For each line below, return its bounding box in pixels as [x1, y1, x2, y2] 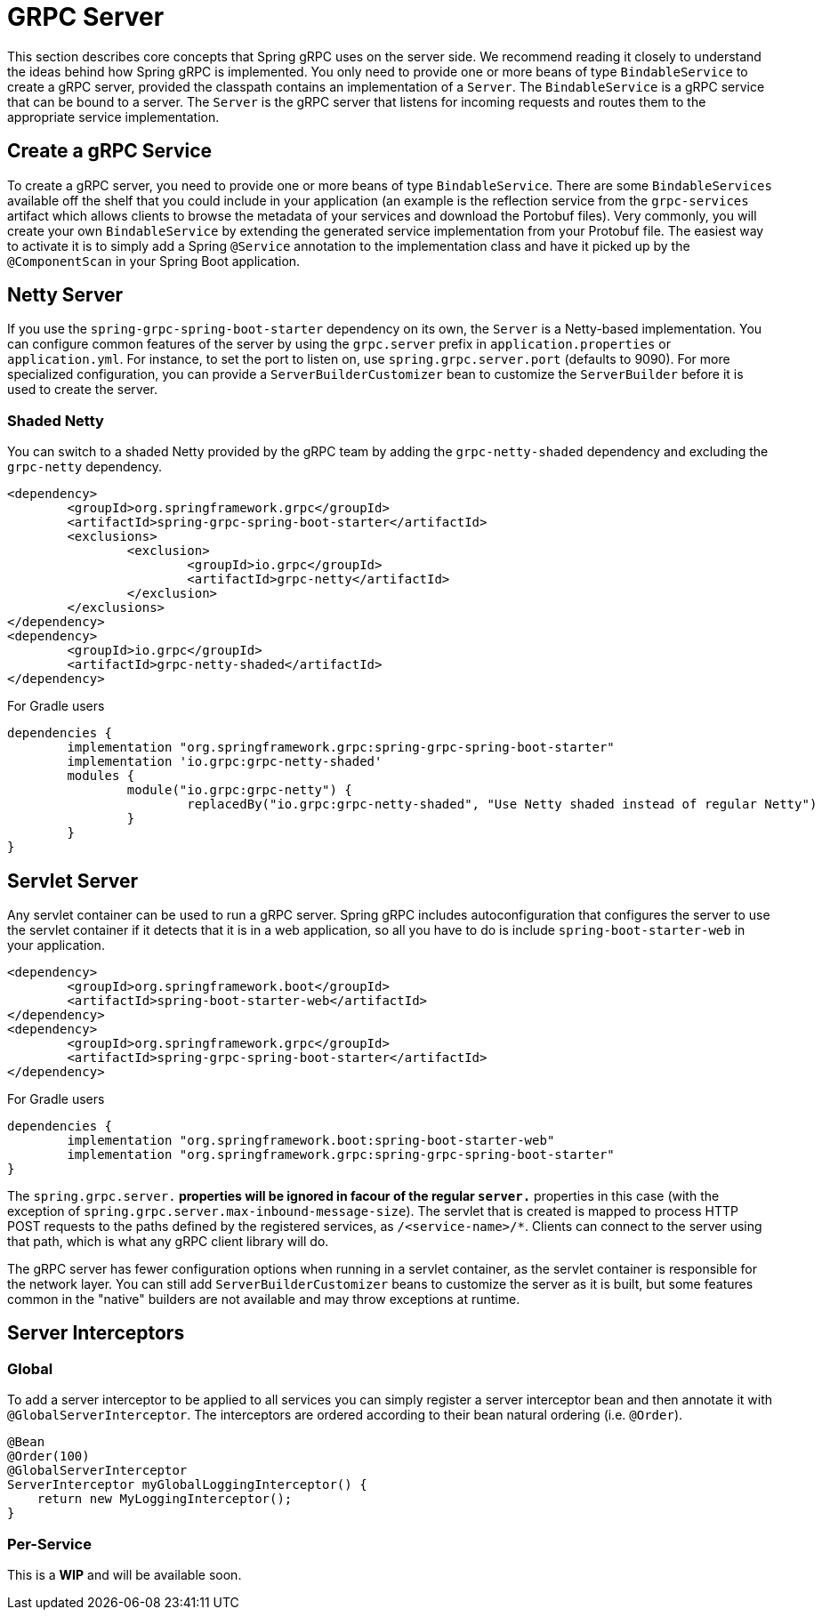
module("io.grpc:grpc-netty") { [126, 783, 352, 798]
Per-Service [7, 1534, 92, 1553]
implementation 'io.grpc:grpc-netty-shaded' [67, 754, 383, 769]
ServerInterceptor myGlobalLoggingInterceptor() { [7, 1477, 367, 1492]
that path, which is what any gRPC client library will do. [7, 1234, 329, 1250]
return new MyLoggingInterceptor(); [36, 1492, 293, 1507]
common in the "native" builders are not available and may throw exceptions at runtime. [7, 1291, 520, 1307]
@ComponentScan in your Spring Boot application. [7, 253, 301, 269]
